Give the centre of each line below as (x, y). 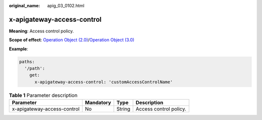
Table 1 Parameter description (43, 95)
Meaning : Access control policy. (41, 31)
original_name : (25, 6)
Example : (19, 49)
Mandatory (98, 103)
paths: (27, 61)
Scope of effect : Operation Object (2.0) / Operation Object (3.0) (72, 40)
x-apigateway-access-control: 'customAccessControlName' (104, 82)
